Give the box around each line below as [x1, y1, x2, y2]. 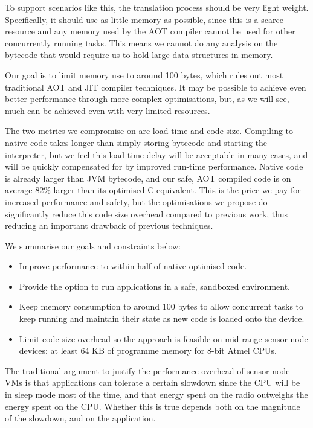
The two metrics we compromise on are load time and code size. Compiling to [5, 124, 294, 137]
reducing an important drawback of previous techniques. [5, 219, 213, 232]
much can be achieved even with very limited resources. [5, 104, 210, 117]
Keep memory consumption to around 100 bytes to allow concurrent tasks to [19, 300, 304, 313]
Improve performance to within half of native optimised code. [19, 260, 247, 272]
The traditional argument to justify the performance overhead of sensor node [5, 364, 290, 377]
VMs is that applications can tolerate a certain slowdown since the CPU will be [5, 376, 300, 389]
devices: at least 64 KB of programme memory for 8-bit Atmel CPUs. [19, 344, 277, 357]
